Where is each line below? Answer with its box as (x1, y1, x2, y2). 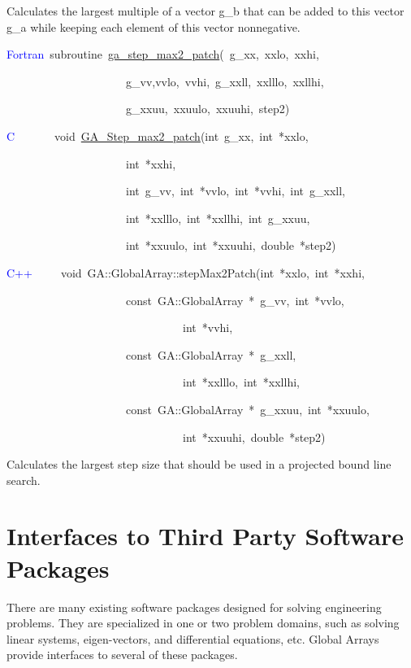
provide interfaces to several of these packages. (6, 646, 238, 663)
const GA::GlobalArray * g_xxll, (125, 346, 296, 363)
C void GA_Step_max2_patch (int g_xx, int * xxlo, (6, 127, 309, 144)
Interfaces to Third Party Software (6, 519, 405, 552)
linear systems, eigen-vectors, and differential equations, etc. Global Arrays (6, 630, 379, 647)
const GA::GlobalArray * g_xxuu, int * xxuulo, (125, 400, 370, 417)
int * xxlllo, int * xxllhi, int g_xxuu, (125, 209, 310, 226)
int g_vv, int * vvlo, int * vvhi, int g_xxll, (125, 182, 345, 199)
